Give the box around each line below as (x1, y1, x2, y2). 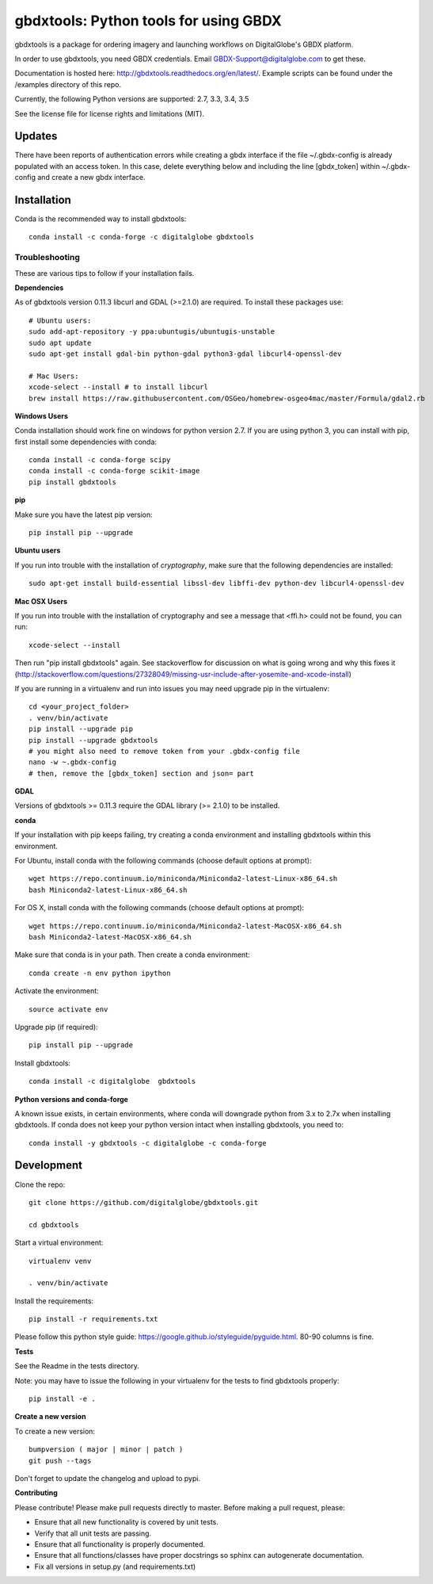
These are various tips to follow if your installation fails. (14, 268, 195, 277)
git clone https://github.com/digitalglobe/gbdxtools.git (28, 1198, 259, 1207)
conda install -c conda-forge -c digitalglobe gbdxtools (28, 232, 255, 242)
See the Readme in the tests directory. (14, 1361, 140, 1371)
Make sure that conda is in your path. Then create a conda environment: (14, 950, 251, 959)
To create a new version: (14, 1426, 95, 1436)
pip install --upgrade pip (28, 725, 134, 733)
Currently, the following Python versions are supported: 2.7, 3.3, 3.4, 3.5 (14, 94, 249, 104)
